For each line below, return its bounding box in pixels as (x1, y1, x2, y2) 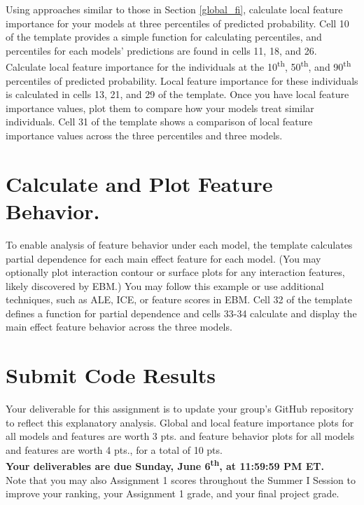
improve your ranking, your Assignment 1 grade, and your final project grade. (6, 486, 339, 501)
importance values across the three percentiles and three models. (6, 128, 283, 142)
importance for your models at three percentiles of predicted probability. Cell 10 (6, 15, 349, 30)
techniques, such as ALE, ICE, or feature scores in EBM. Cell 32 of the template (6, 292, 352, 307)
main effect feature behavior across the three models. (6, 319, 232, 334)
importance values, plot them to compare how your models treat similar (6, 100, 314, 115)
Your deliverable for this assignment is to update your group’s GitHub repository (6, 401, 354, 416)
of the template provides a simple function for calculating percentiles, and (6, 29, 322, 44)
